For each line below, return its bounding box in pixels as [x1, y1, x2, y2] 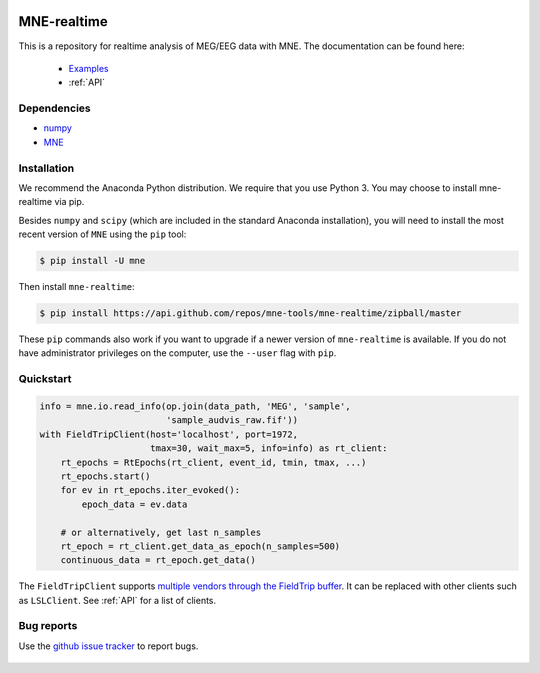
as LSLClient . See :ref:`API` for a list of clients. [18, 594, 217, 606]
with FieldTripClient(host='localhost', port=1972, [39, 428, 299, 440]
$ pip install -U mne [39, 255, 146, 267]
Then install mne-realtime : [18, 281, 135, 293]
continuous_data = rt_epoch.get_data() [60, 555, 257, 566]
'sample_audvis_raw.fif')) [165, 415, 299, 426]
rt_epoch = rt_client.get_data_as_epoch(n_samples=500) [60, 540, 341, 552]
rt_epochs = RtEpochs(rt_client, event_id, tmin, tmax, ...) [60, 456, 367, 468]
